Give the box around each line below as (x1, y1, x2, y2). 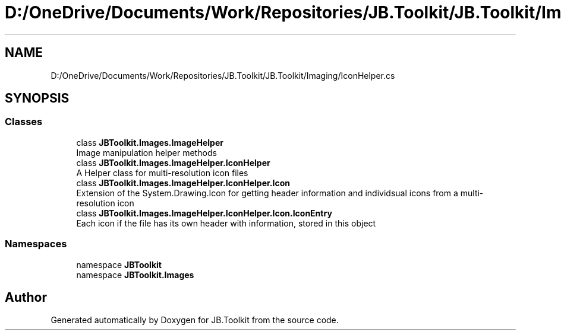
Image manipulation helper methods (76, 147, 217, 158)
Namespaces (5, 238, 67, 250)
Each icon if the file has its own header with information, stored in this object (76, 218, 376, 228)
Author (5, 289, 47, 305)
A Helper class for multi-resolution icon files (76, 167, 248, 178)
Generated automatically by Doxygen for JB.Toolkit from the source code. (51, 315, 339, 326)
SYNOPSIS (5, 91, 70, 106)
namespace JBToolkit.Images (76, 269, 194, 280)
